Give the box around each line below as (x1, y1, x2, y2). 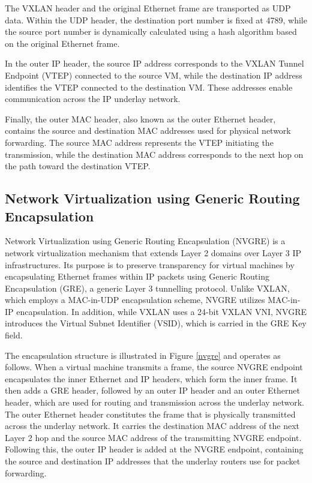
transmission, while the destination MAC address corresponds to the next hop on (5, 148, 304, 160)
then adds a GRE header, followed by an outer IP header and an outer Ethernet (5, 384, 300, 397)
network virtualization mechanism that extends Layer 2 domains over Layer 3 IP (5, 246, 302, 259)
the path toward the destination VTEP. (5, 160, 151, 172)
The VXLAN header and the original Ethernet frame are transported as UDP (5, 2, 291, 14)
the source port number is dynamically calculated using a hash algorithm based (5, 25, 297, 38)
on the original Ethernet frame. (5, 37, 120, 49)
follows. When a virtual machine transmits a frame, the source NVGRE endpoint (5, 361, 303, 373)
